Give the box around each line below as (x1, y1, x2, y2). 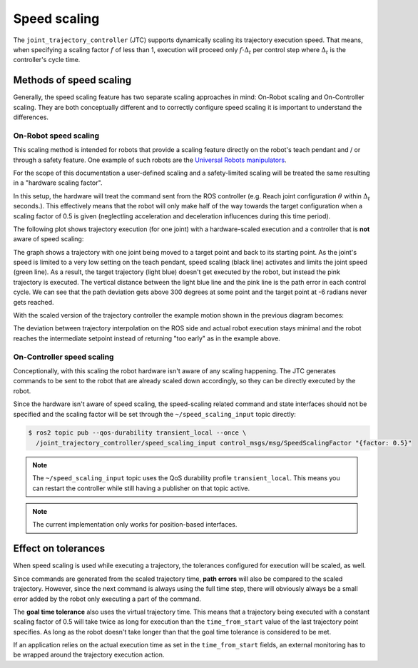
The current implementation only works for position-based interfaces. (32, 520, 238, 529)
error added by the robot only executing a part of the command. (13, 594, 201, 603)
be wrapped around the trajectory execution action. (13, 650, 165, 659)
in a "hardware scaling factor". (13, 178, 103, 187)
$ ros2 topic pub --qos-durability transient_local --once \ (28, 429, 247, 437)
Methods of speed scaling (13, 74, 132, 86)
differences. (13, 113, 49, 121)
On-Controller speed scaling (13, 352, 114, 362)
